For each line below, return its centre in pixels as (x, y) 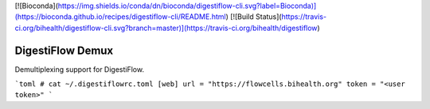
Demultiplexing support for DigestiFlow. (80, 69)
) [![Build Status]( (254, 17)
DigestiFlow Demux (64, 50)
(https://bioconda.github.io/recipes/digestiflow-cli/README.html (120, 17)
